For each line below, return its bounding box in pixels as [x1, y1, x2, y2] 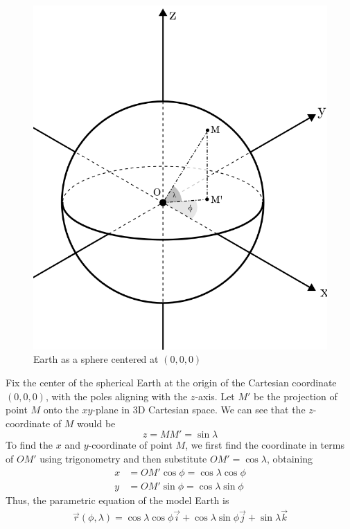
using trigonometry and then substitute [40, 451, 207, 465]
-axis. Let [195, 388, 235, 403]
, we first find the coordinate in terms [185, 438, 344, 452]
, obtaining [266, 451, 313, 465]
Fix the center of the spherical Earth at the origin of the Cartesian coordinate [6, 375, 337, 389]
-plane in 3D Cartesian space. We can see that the [92, 402, 306, 417]
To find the [6, 438, 53, 452]
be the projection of [254, 388, 338, 403]
